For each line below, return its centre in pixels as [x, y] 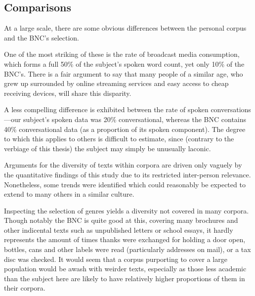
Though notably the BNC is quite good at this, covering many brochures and [121, 220]
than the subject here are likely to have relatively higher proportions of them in [125, 278]
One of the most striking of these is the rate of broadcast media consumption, [122, 54]
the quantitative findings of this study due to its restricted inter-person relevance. [127, 174]
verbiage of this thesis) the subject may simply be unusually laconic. [107, 148]
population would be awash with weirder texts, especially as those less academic [125, 269]
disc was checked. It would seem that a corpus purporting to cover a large [116, 259]
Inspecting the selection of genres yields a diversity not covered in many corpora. [127, 210]
